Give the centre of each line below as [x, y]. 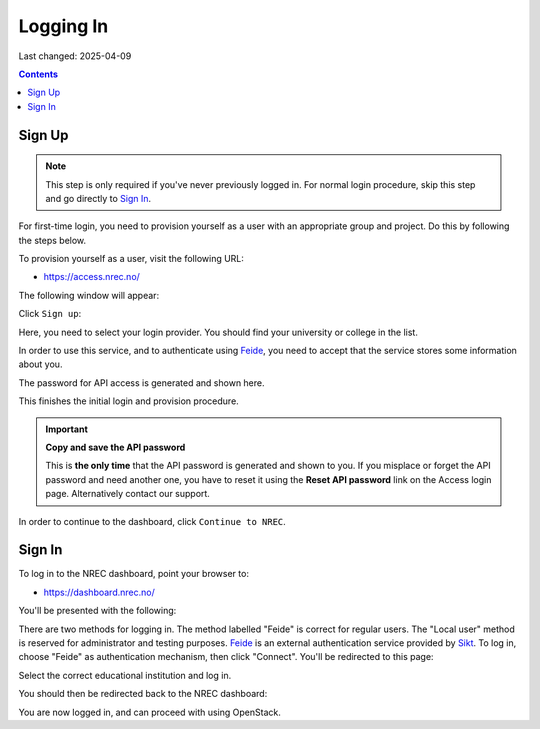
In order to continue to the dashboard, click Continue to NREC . [152, 521]
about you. [40, 364]
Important [67, 429]
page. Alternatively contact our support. [127, 494]
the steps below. [52, 240]
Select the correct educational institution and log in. [125, 675]
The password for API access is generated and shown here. [141, 382]
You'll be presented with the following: [97, 611]
